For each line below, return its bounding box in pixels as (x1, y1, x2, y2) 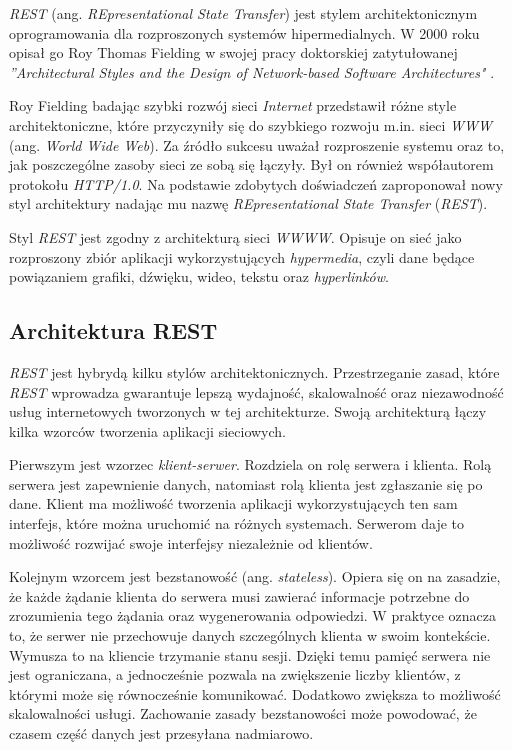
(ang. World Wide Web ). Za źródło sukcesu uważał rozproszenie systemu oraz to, (9, 134, 505, 155)
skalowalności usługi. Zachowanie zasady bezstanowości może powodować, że (9, 703, 477, 724)
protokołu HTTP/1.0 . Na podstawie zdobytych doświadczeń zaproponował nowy (9, 173, 503, 194)
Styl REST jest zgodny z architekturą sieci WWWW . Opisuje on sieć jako (9, 226, 462, 247)
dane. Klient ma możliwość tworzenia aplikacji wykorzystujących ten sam (9, 493, 458, 514)
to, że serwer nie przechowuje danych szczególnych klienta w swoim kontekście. (9, 625, 491, 646)
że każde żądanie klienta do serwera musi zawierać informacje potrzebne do (9, 585, 470, 606)
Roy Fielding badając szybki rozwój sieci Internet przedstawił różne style (9, 95, 457, 116)
